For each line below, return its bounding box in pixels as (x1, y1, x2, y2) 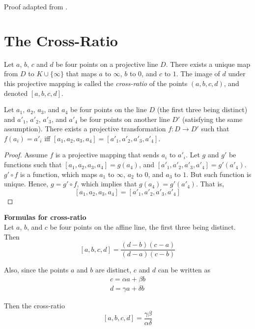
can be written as (158, 265, 211, 275)
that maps (66, 68, 97, 79)
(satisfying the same (182, 114, 243, 124)
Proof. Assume (4, 150, 48, 160)
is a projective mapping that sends (55, 150, 160, 160)
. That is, (196, 179, 224, 189)
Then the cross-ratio (4, 300, 65, 310)
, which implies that (77, 179, 137, 189)
